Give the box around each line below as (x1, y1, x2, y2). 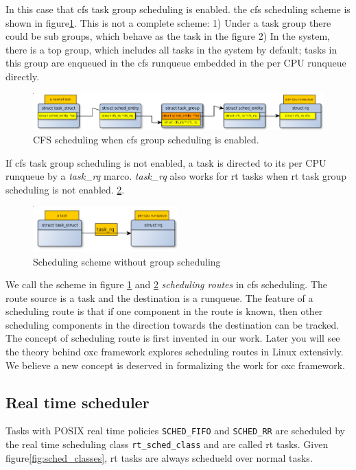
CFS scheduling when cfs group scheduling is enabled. (33, 132, 259, 146)
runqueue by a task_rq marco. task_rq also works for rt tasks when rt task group (5, 169, 347, 183)
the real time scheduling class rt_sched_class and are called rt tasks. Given (5, 437, 329, 451)
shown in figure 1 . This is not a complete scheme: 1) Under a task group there (5, 15, 331, 30)
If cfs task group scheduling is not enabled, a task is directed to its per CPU (5, 155, 327, 169)
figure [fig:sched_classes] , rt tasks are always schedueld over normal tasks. (5, 450, 313, 465)
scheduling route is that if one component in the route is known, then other (5, 304, 323, 318)
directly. (5, 69, 40, 83)
